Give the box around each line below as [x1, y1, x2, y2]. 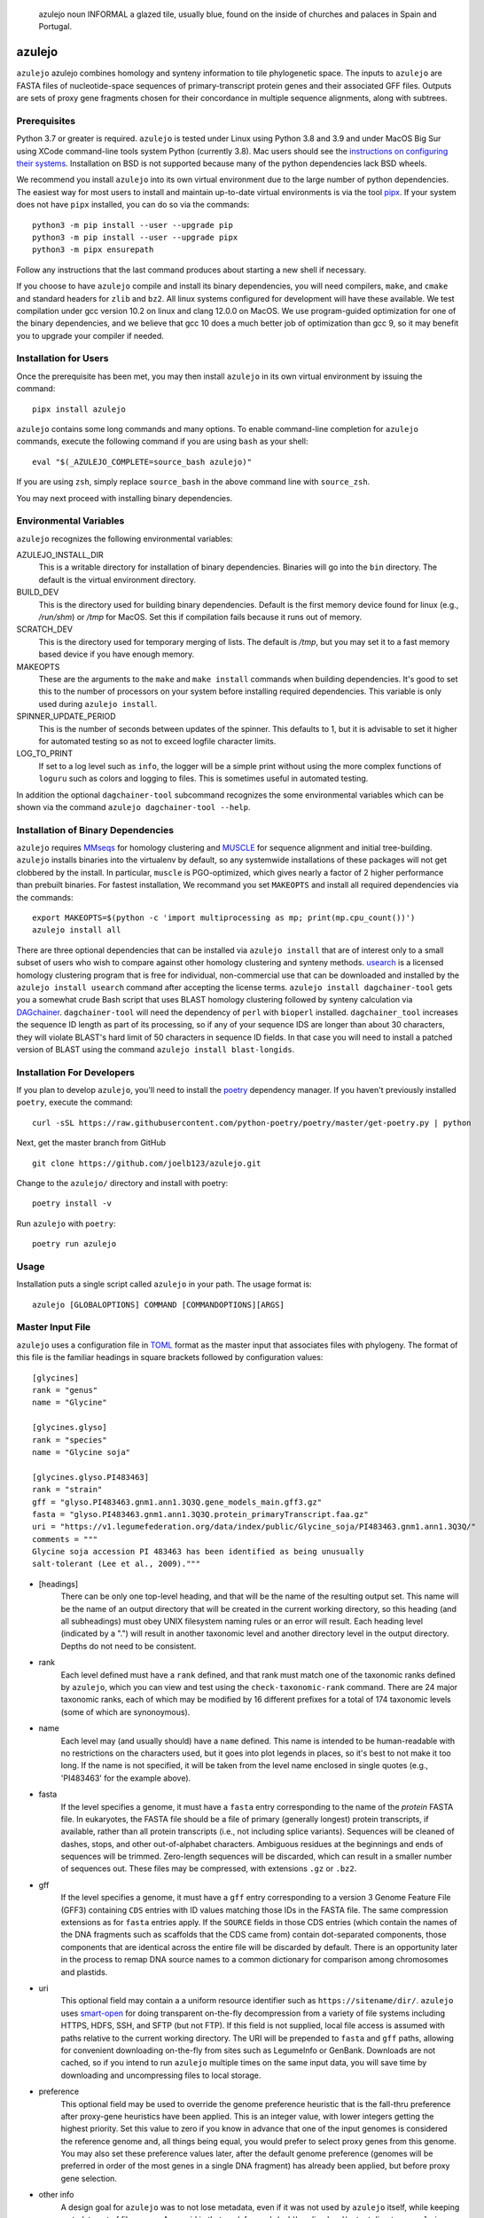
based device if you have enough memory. [38, 649, 195, 660]
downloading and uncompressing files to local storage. [60, 2070, 262, 2080]
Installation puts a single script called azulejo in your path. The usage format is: [16, 1278, 312, 1290]
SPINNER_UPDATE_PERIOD [16, 711, 116, 722]
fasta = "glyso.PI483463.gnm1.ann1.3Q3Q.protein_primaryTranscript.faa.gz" [32, 1509, 369, 1519]
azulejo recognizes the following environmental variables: [16, 533, 234, 544]
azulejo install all [32, 925, 121, 935]
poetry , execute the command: [16, 1097, 133, 1108]
